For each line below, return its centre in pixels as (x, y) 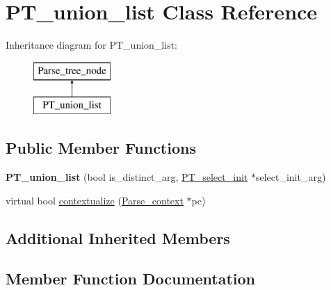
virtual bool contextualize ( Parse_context (95, 200)
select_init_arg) (291, 177)
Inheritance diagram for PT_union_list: (91, 45)
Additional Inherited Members (118, 237)
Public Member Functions (101, 148)
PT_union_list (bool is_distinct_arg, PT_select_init (127, 177)
